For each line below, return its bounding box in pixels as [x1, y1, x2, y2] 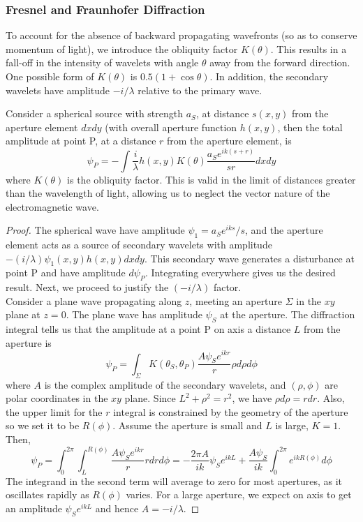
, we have [232, 391, 272, 405]
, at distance [195, 106, 249, 121]
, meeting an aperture [189, 293, 283, 308]
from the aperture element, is [167, 133, 292, 148]
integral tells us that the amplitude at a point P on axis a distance [6, 322, 291, 336]
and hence [95, 500, 139, 515]
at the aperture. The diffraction [220, 307, 355, 322]
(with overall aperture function [105, 119, 237, 134]
